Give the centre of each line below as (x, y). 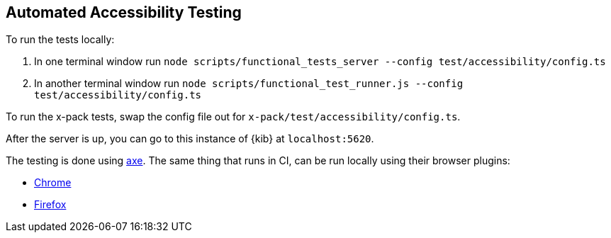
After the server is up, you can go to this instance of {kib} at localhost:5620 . (190, 139)
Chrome (53, 183)
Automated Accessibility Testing (124, 12)
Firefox (50, 205)
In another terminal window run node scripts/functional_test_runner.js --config (249, 84)
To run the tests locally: (60, 40)
